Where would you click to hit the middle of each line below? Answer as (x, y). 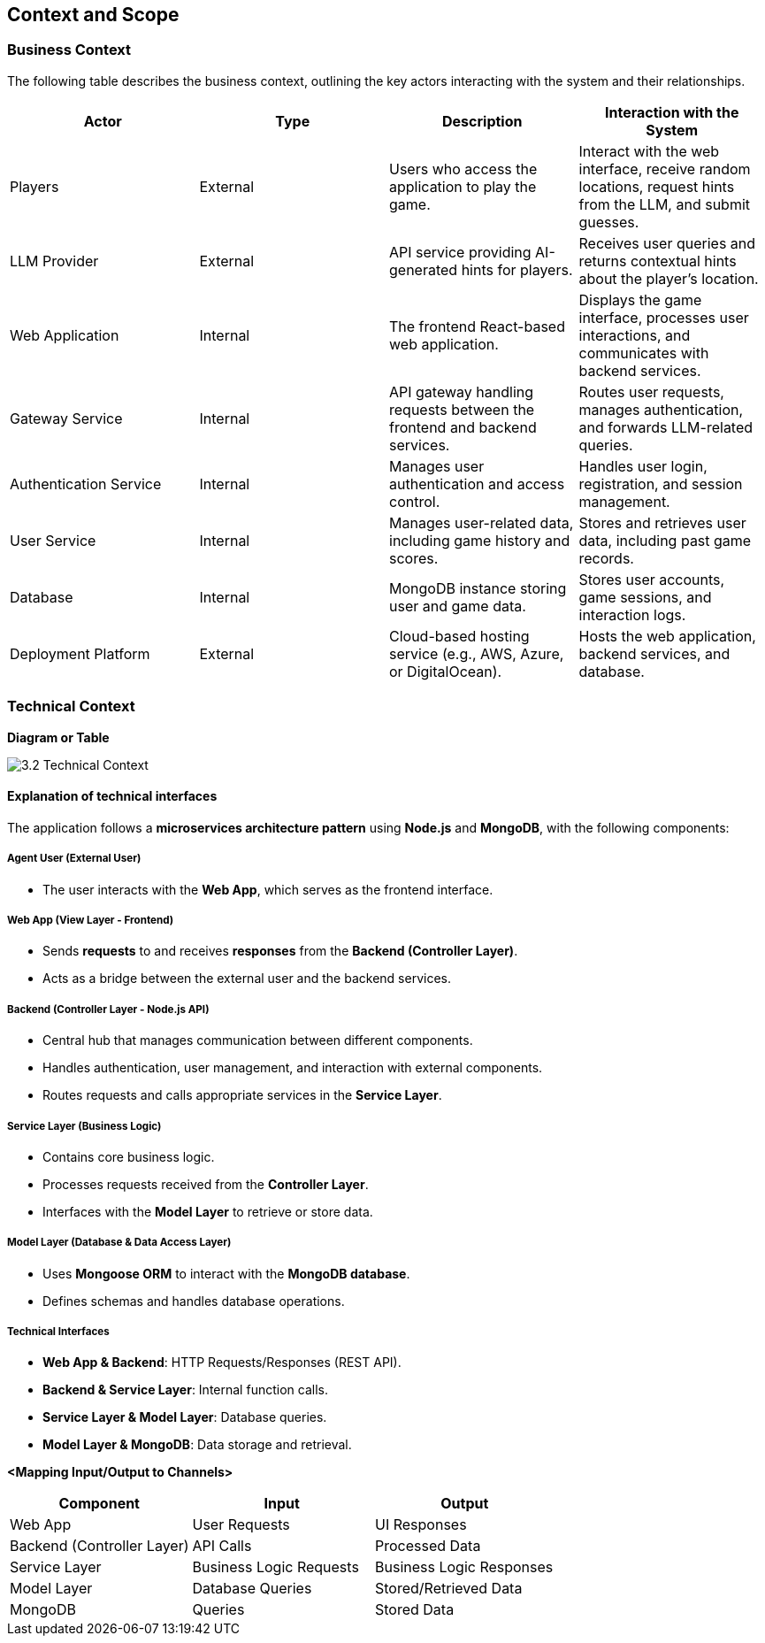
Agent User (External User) (74, 859)
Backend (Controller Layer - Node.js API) (108, 1009)
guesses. (609, 222)
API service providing (460, 252)
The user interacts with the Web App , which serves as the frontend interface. (268, 889)
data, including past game (665, 540)
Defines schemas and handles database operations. (194, 1301)
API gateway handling (462, 392)
